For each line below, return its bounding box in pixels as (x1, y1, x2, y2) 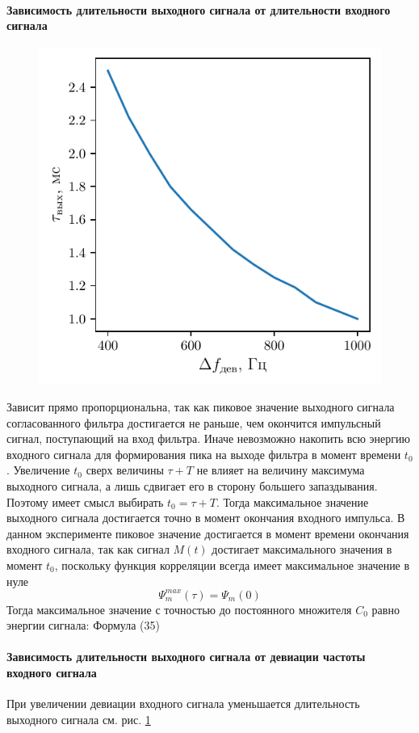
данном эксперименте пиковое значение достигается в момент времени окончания (6, 524, 409, 541)
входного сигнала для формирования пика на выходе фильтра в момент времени (6, 445, 401, 462)
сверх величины (86, 461, 164, 478)
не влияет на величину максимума (196, 461, 365, 478)
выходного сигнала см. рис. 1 (6, 710, 151, 727)
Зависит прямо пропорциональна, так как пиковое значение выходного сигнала (6, 398, 395, 415)
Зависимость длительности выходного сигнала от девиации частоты (6, 648, 366, 665)
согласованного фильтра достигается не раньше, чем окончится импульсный (6, 414, 381, 431)
